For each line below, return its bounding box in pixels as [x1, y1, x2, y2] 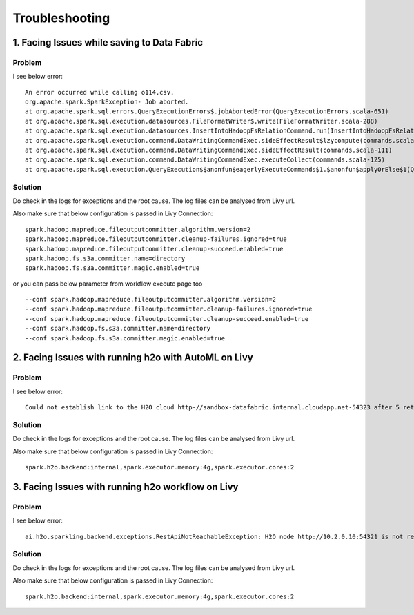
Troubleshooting [12, 10, 110, 26]
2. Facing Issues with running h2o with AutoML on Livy [12, 352, 253, 364]
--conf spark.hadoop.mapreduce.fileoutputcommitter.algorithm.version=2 [25, 295, 276, 304]
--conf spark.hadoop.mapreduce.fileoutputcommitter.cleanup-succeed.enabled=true [25, 315, 309, 322]
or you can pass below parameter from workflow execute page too [12, 280, 203, 288]
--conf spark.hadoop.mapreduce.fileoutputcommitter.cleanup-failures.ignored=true [25, 305, 313, 313]
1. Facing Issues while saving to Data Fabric [12, 37, 204, 48]
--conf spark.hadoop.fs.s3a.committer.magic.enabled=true [25, 334, 226, 342]
